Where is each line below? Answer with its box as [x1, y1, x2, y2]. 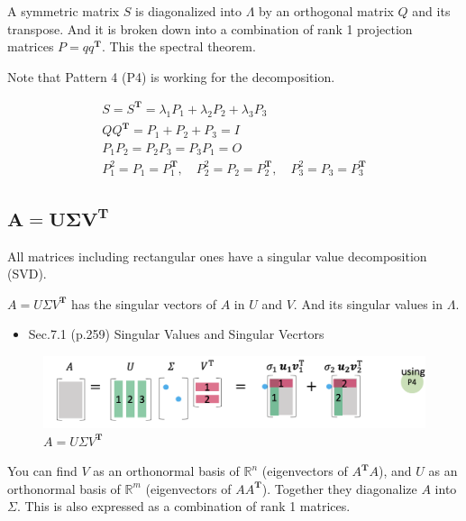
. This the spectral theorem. [101, 37, 256, 56]
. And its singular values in [293, 294, 443, 313]
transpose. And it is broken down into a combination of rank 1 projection [7, 19, 413, 38]
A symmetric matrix [7, 2, 120, 20]
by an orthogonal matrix [259, 2, 394, 20]
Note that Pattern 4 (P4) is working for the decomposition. [7, 67, 335, 86]
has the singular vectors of [71, 294, 217, 313]
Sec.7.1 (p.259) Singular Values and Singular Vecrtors [28, 324, 324, 343]
